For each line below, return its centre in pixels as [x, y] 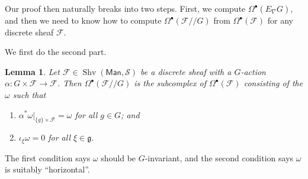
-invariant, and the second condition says [219, 157]
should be [118, 157]
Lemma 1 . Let [32, 71]
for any [280, 20]
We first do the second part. [56, 52]
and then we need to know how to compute [83, 20]
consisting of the [273, 83]
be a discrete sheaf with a [186, 71]
